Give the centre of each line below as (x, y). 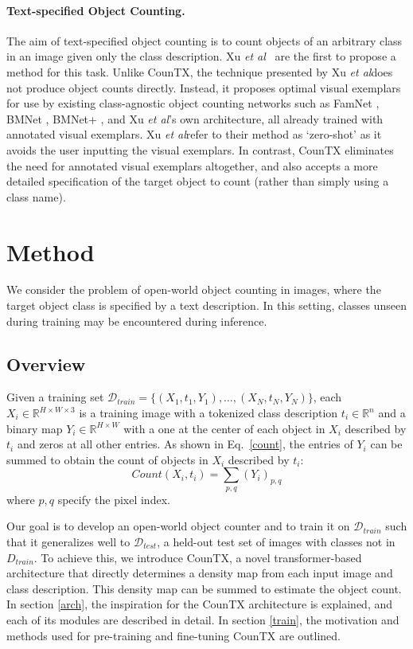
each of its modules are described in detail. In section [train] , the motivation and (203, 619)
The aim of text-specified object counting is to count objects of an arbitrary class (205, 40)
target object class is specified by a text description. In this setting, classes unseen (206, 305)
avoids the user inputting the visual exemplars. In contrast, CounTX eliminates (200, 149)
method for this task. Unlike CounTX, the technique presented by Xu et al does (200, 71)
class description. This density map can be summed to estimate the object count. (204, 588)
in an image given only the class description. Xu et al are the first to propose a (201, 56)
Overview (46, 364)
